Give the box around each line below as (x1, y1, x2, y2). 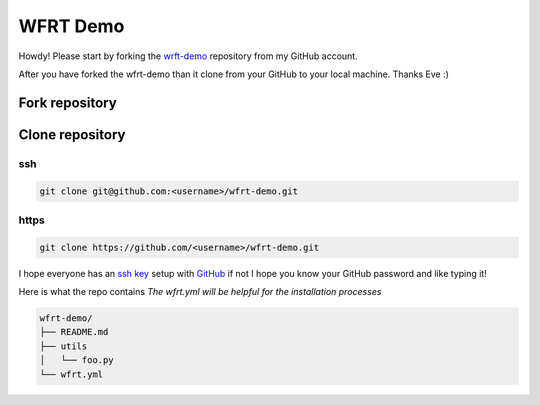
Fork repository (18, 94, 117, 111)
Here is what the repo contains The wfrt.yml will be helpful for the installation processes (18, 286, 382, 298)
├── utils (39, 340, 88, 352)
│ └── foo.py (39, 355, 114, 366)
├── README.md (39, 326, 109, 338)
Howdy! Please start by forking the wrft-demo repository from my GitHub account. (18, 50, 359, 62)
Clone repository (18, 126, 126, 143)
